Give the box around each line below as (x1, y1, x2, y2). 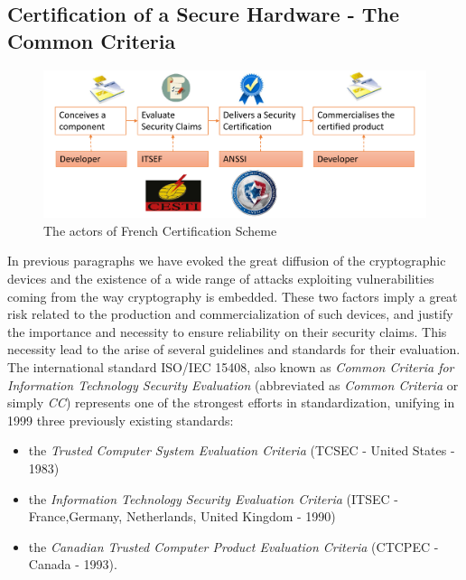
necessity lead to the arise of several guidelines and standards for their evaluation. (7, 340, 461, 359)
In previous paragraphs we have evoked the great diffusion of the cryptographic (7, 251, 446, 270)
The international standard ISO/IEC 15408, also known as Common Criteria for (7, 358, 454, 377)
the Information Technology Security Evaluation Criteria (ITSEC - (28, 489, 398, 508)
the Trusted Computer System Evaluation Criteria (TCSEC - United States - (28, 441, 455, 460)
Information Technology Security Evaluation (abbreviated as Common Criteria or (7, 375, 459, 394)
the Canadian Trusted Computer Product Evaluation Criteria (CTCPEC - (28, 537, 439, 556)
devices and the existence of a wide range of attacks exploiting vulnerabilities (7, 269, 434, 288)
